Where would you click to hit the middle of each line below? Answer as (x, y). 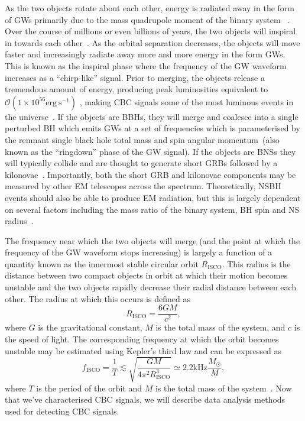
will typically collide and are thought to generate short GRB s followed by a (141, 163)
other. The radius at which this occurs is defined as (98, 298)
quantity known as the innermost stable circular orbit (102, 263)
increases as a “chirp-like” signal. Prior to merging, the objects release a (135, 77)
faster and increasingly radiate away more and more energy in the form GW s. (145, 54)
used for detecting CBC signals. (62, 411)
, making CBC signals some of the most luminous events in (186, 101)
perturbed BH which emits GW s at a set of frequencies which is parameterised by (152, 128)
